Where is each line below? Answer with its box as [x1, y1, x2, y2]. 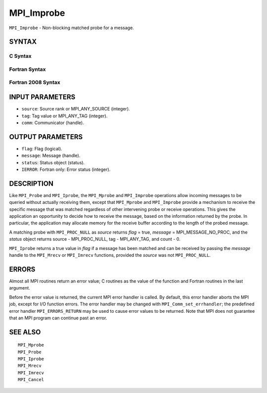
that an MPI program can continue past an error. [9, 315, 107, 321]
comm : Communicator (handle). [21, 119, 84, 126]
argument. [9, 285, 31, 291]
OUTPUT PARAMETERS [9, 133, 83, 141]
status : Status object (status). [21, 159, 85, 165]
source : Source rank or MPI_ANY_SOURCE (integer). [21, 106, 131, 112]
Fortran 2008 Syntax [9, 79, 60, 86]
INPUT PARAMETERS [9, 93, 76, 101]
